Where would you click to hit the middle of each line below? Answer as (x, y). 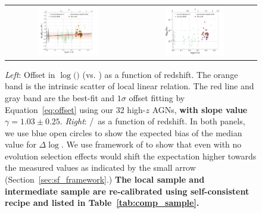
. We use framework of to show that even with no (151, 144)
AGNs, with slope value (200, 109)
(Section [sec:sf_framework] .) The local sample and (105, 179)
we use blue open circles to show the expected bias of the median (124, 132)
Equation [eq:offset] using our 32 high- (75, 109)
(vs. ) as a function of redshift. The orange (160, 74)
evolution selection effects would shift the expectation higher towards (131, 156)
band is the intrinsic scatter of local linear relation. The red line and (130, 86)
